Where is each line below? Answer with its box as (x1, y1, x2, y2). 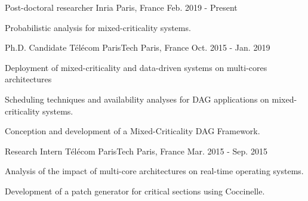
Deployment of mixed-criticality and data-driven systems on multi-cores (5, 61, 267, 73)
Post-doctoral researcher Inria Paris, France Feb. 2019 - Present (5, 1, 238, 13)
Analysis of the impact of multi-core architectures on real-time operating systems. (5, 165, 304, 177)
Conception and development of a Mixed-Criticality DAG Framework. (5, 125, 260, 137)
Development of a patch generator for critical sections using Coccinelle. (5, 184, 265, 197)
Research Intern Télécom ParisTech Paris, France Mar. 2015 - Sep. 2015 (5, 144, 267, 157)
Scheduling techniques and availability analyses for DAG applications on (5, 92, 269, 105)
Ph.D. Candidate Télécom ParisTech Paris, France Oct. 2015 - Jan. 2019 (5, 41, 270, 54)
